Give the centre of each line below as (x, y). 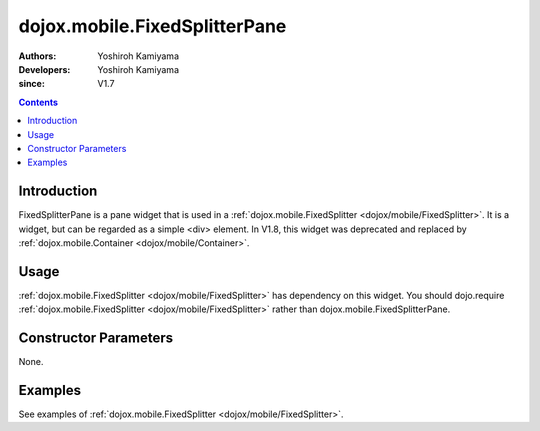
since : (31, 84)
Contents (38, 102)
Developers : (44, 69)
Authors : (37, 56)
